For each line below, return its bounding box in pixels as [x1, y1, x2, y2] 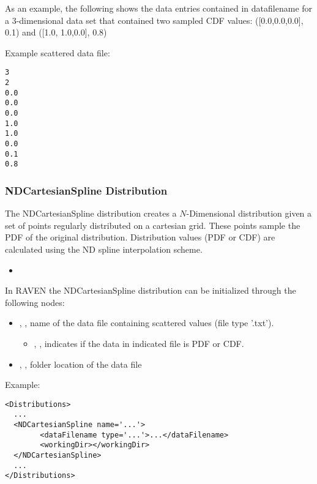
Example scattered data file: [5, 46, 110, 59]
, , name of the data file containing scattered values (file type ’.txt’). [19, 316, 274, 329]
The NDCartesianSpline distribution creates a [5, 207, 177, 220]
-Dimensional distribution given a [186, 207, 312, 220]
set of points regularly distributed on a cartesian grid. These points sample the [5, 218, 300, 231]
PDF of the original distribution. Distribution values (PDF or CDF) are [5, 231, 275, 244]
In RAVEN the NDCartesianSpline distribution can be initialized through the [5, 284, 296, 297]
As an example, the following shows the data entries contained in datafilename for [5, 2, 313, 14]
